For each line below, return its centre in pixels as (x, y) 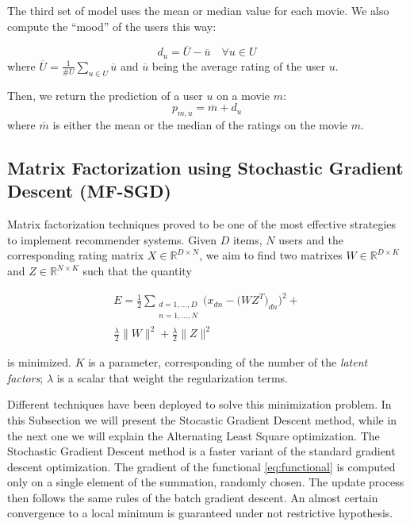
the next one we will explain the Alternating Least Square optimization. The (194, 435)
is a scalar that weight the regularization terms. (172, 377)
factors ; (25, 377)
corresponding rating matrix (76, 255)
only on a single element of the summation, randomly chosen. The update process (206, 482)
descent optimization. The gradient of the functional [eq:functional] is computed (201, 466)
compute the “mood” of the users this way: (112, 26)
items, (247, 239)
